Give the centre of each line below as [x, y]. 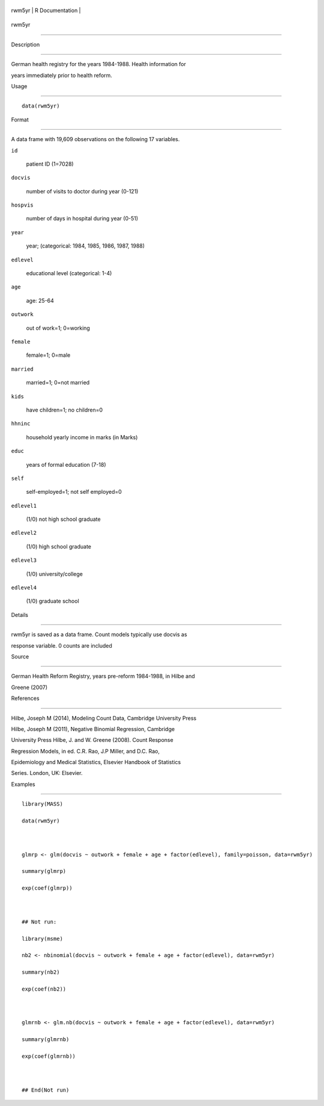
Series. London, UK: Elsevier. [47, 773]
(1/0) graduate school [52, 601]
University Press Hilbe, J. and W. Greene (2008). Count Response [92, 740]
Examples [23, 784]
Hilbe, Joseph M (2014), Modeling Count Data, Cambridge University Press [104, 718]
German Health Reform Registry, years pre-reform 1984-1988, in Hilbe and [103, 676]
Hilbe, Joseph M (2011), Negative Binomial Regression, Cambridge [93, 729]
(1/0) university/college [55, 574]
